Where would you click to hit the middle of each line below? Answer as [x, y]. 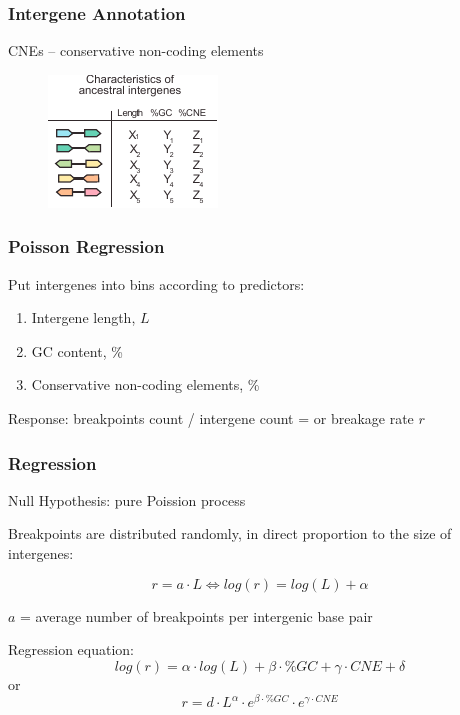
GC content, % [77, 350]
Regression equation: [71, 649]
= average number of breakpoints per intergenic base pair [196, 615]
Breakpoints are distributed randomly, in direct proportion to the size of [230, 533]
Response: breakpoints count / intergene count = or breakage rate [211, 418]
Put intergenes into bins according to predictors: [156, 283]
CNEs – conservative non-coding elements [136, 50]
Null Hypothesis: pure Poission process [127, 499]
